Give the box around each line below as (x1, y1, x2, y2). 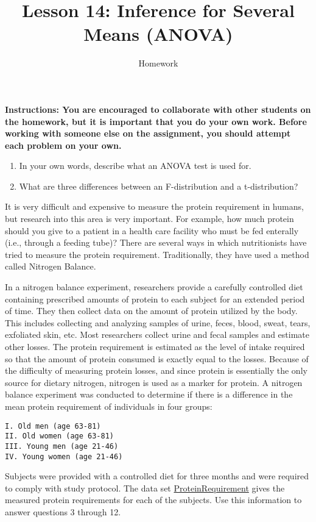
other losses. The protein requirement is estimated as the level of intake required (5, 340, 305, 352)
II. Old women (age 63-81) (5, 432, 114, 441)
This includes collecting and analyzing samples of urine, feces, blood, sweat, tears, (5, 316, 311, 329)
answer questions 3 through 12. (5, 505, 121, 518)
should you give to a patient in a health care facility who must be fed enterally (5, 224, 299, 237)
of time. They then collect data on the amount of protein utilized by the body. (5, 304, 298, 317)
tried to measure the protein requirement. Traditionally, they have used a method (5, 248, 309, 260)
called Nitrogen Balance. (5, 260, 96, 273)
